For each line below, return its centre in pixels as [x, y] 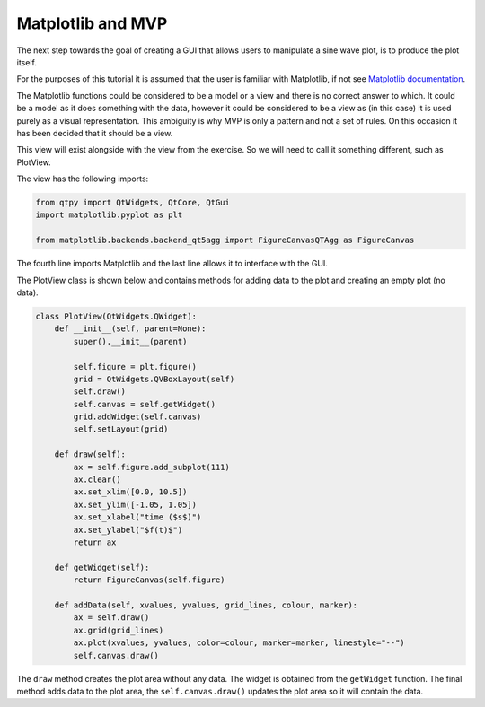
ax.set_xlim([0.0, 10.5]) [130, 492]
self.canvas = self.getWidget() [144, 404]
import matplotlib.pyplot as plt [109, 215]
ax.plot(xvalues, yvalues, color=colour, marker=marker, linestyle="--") [239, 643]
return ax [95, 542]
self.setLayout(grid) [121, 429]
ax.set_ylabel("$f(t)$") [128, 530]
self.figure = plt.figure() [135, 367]
